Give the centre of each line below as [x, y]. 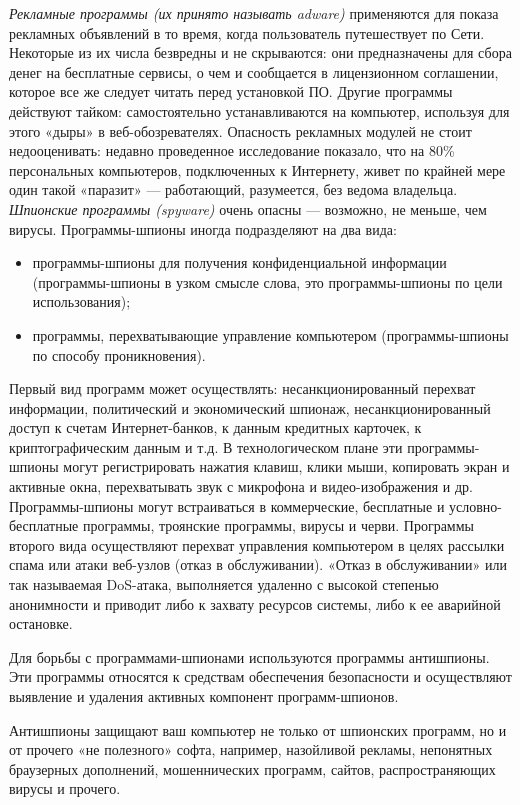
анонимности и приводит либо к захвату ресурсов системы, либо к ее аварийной [255, 603]
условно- [476, 505]
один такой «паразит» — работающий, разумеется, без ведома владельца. [233, 189]
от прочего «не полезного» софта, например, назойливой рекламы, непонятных [251, 749]
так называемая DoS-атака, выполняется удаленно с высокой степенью [224, 584]
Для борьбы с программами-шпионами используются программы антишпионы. [249, 656]
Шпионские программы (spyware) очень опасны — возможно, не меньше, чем [248, 208]
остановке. [41, 623]
